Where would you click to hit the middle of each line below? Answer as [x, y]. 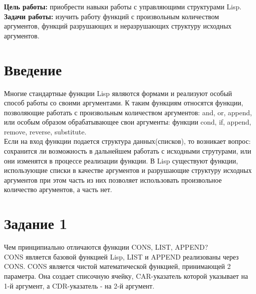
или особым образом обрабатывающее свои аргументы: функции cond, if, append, [128, 122]
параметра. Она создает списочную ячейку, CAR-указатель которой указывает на [126, 276]
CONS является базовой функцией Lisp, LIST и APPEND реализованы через [121, 256]
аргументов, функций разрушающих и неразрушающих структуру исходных [118, 26]
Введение [33, 69]
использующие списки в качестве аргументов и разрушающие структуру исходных [128, 170]
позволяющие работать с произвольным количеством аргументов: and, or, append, [128, 112]
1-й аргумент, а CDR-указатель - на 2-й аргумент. [79, 285]
